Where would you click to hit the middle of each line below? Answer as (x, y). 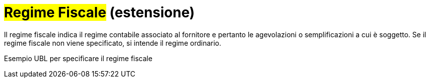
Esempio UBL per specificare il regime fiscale (78, 58)
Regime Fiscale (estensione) (100, 12)
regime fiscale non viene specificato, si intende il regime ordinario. (113, 43)
